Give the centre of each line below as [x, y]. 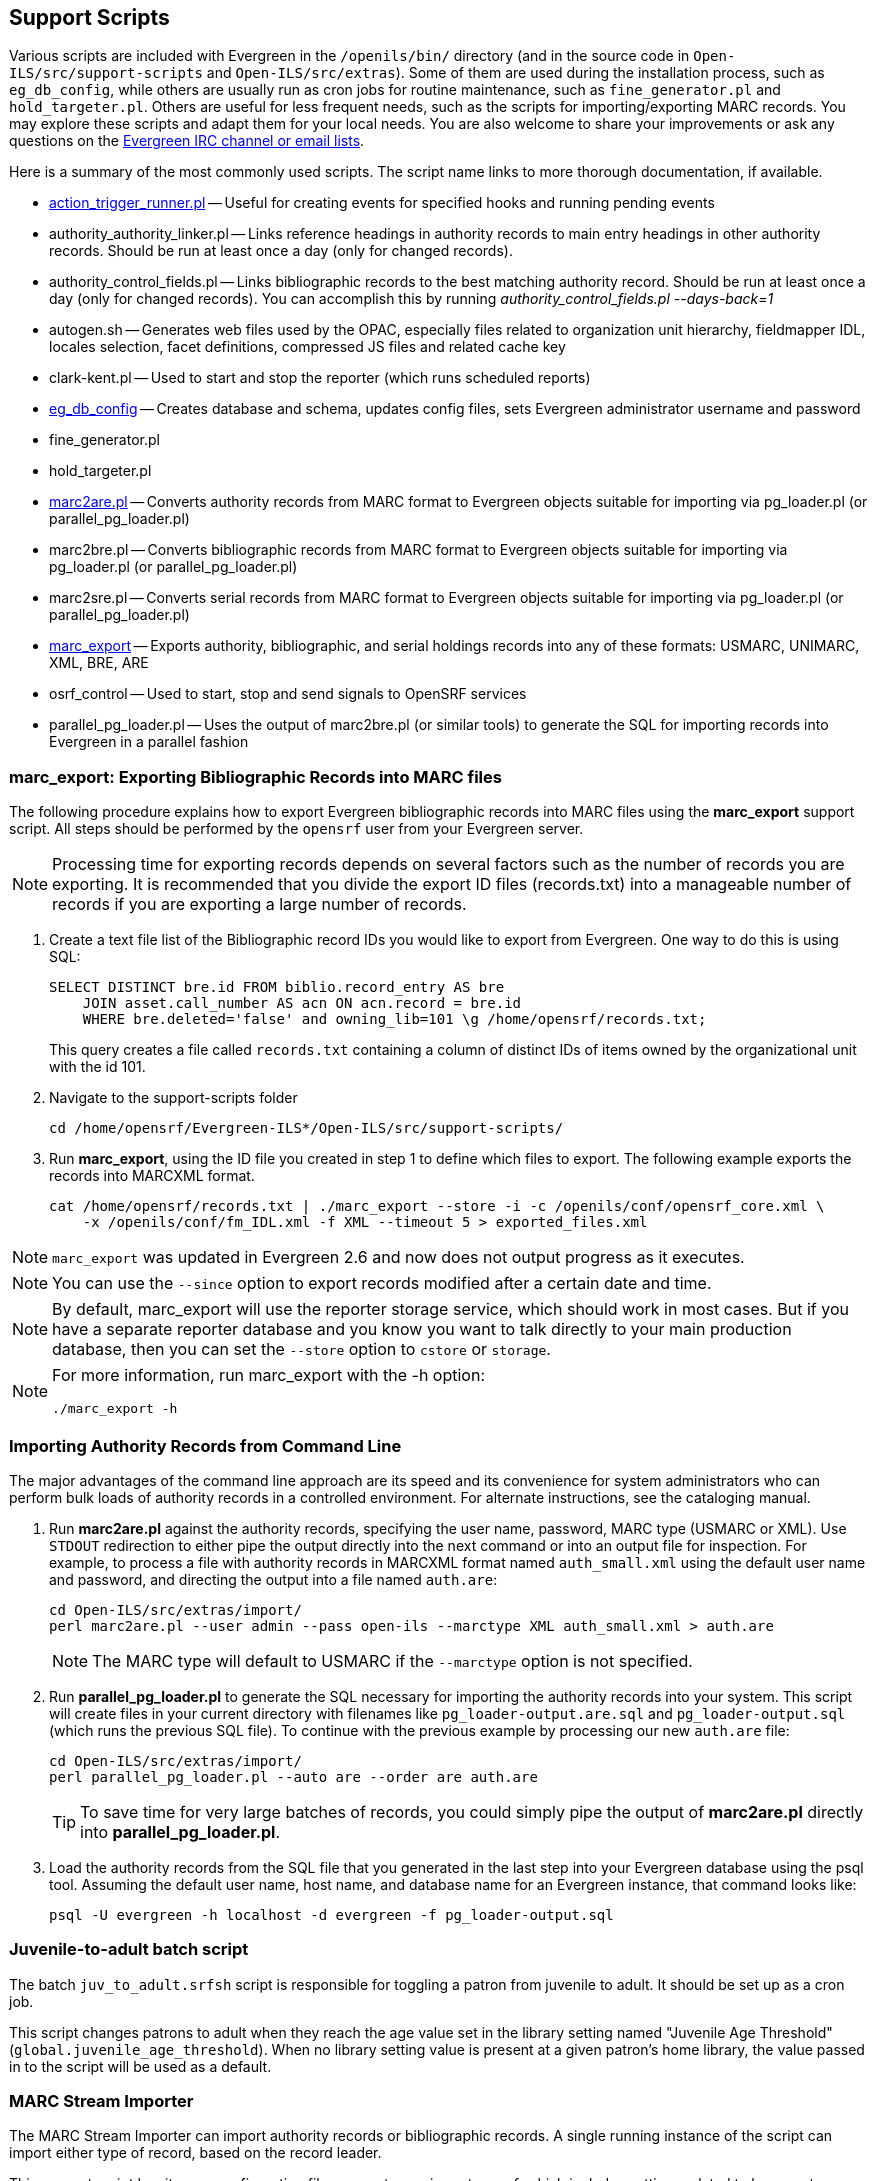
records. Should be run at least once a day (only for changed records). [281, 251]
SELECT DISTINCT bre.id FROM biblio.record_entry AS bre [277, 987]
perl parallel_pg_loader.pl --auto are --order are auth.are [293, 1776]
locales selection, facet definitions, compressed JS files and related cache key [307, 347]
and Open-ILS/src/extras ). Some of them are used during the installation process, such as [515, 73]
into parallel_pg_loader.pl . [180, 1831]
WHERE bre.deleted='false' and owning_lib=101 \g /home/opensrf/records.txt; [394, 1019]
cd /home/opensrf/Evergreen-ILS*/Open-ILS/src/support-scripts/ [306, 1128]
